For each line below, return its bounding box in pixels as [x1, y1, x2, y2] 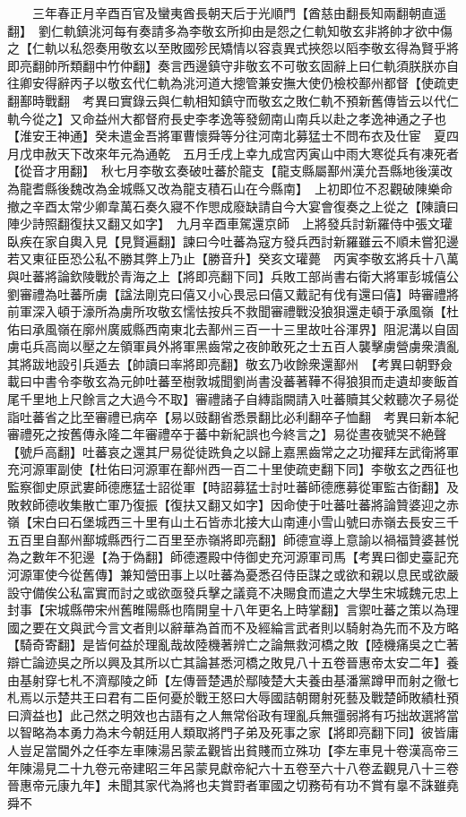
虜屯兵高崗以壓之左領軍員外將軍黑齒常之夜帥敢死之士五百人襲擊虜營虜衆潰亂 [7, 337, 459, 356]
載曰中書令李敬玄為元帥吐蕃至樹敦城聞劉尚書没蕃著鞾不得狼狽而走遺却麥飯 [7, 372, 446, 391]
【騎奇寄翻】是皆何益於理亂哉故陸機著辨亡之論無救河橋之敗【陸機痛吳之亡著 [7, 635, 459, 654]
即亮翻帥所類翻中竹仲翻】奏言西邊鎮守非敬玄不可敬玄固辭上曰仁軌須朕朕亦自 [7, 56, 459, 74]
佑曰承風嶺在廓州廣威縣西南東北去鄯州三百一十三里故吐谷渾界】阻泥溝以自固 [7, 319, 459, 338]
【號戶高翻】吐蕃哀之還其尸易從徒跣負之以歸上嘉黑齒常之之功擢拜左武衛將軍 [7, 442, 459, 460]
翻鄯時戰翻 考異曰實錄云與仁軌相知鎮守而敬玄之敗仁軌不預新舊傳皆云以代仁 [7, 90, 459, 109]
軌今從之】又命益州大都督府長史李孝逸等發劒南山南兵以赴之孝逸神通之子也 [7, 108, 446, 127]
